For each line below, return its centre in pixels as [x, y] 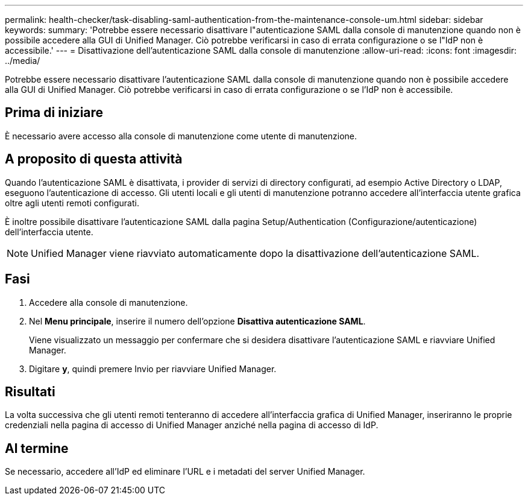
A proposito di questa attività [94, 159]
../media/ [23, 61]
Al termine [37, 448]
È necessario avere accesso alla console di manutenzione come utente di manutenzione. [181, 136]
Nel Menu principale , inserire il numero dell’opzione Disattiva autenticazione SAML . [197, 321]
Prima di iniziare [54, 113]
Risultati [30, 391]
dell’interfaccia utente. [49, 232]
